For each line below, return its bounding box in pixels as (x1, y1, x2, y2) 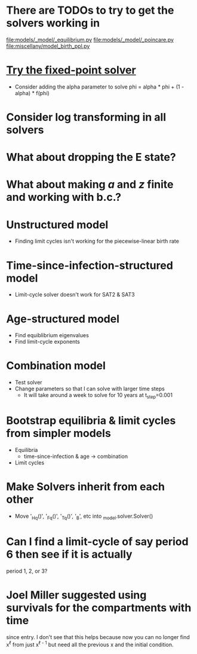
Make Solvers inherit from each (6, 480, 165, 494)
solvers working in (6, 16, 100, 30)
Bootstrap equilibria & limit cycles (6, 414, 176, 427)
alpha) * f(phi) (14, 89, 50, 96)
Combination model (6, 359, 106, 372)
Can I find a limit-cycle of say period (6, 534, 189, 548)
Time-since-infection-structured (6, 258, 173, 272)
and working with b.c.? (6, 191, 121, 204)
